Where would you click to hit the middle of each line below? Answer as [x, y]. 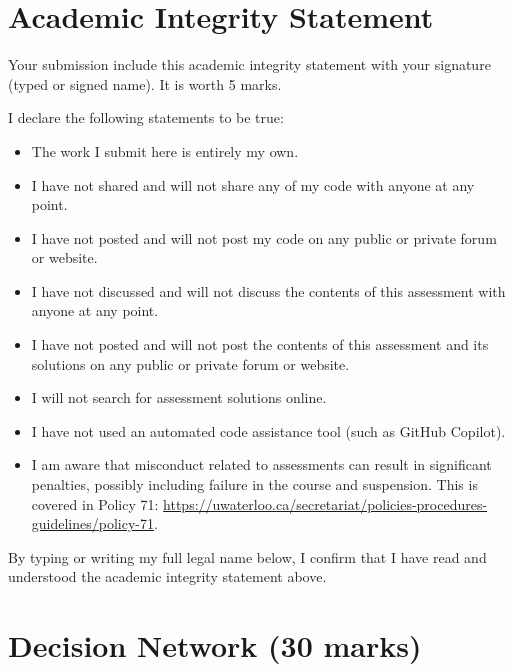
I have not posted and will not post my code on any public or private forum [264, 237]
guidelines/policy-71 [93, 523]
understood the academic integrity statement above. [167, 576]
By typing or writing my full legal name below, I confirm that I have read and [247, 556]
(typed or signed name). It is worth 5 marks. [145, 83]
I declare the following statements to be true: [146, 117]
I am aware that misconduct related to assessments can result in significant [261, 464]
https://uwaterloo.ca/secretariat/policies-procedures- [325, 503]
